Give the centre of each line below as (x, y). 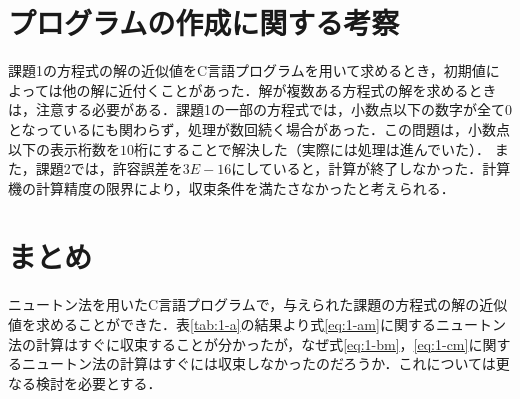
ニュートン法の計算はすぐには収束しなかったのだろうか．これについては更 (265, 363)
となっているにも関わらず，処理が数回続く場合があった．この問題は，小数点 (259, 128)
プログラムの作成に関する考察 (204, 22)
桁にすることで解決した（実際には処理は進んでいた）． (312, 148)
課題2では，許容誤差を (109, 168)
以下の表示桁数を (64, 148)
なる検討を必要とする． (85, 382)
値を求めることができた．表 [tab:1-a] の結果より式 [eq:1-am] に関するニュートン (257, 324)
